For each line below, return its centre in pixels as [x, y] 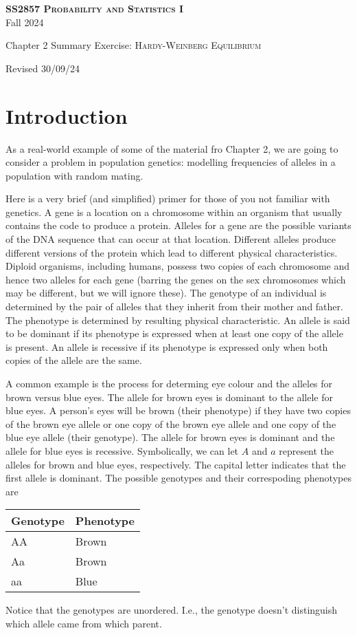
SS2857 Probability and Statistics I [95, 8]
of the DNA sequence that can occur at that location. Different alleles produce [171, 239]
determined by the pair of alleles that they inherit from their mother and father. [174, 306]
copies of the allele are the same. [74, 360]
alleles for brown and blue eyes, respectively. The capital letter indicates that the [176, 464]
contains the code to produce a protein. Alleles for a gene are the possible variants [178, 225]
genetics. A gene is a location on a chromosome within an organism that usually [174, 212]
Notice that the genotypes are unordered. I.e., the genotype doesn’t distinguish [172, 610]
